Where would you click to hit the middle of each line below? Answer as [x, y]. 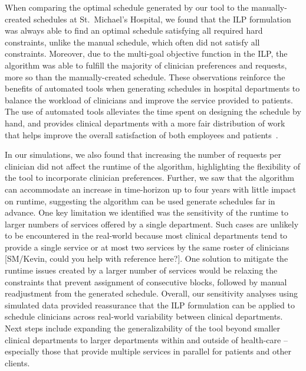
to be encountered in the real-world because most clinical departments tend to [146, 235]
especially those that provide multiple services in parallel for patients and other [148, 351]
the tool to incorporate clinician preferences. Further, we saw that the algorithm [150, 178]
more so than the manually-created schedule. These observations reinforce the [145, 77]
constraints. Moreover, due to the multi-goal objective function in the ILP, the [146, 53]
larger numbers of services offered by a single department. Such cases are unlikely [152, 224]
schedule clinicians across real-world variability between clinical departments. [144, 316]
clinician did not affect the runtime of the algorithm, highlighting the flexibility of [153, 166]
